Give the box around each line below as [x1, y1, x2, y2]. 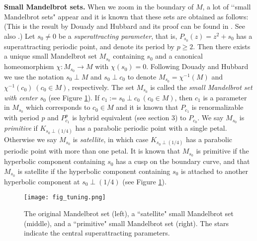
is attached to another [180, 165, 249, 176]
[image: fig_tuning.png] [24, 194, 106, 201]
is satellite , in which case [73, 134, 149, 145]
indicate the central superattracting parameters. [24, 228, 170, 238]
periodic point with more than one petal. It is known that [4, 146, 180, 156]
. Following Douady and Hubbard [146, 61, 249, 72]
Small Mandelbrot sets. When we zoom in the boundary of [4, 1, 194, 11]
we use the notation [4, 71, 64, 81]
